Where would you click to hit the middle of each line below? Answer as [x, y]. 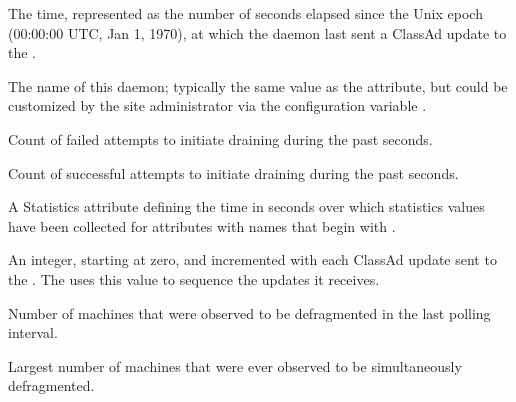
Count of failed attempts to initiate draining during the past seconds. [220, 138]
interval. [33, 332]
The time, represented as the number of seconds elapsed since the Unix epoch [245, 13]
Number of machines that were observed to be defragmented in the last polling [249, 312]
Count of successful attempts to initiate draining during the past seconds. [233, 172]
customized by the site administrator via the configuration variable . [217, 105]
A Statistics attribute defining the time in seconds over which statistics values [246, 206]
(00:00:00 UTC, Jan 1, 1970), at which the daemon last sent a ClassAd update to [257, 32]
